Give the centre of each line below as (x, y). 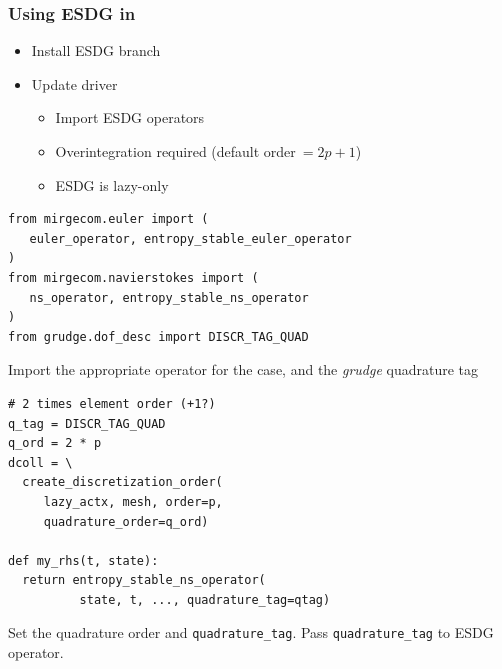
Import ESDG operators (130, 117)
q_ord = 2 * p (55, 443)
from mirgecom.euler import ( (108, 219)
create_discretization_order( (122, 482)
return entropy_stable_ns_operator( (144, 580)
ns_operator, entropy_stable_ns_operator (169, 297)
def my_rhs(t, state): (83, 560)
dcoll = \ (40, 462)
